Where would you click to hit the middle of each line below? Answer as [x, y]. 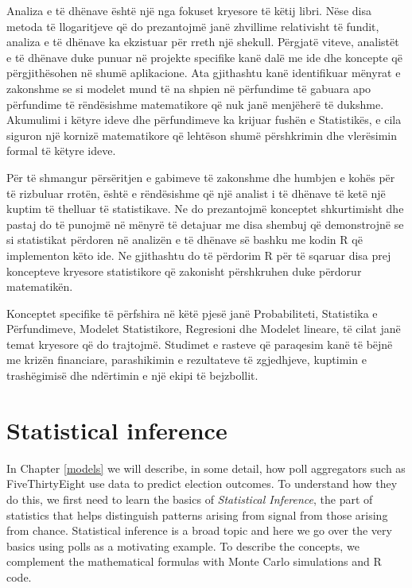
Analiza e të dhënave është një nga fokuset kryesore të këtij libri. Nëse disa [189, 10]
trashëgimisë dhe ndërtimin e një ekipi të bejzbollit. [132, 375]
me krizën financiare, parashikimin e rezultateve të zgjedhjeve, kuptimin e [187, 360]
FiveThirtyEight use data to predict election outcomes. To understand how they [202, 484]
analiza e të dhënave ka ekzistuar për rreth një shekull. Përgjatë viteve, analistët [203, 42]
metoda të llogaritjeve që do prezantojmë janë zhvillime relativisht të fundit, [193, 26]
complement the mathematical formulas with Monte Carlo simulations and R [194, 561]
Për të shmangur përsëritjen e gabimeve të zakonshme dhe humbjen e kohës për [201, 177]
